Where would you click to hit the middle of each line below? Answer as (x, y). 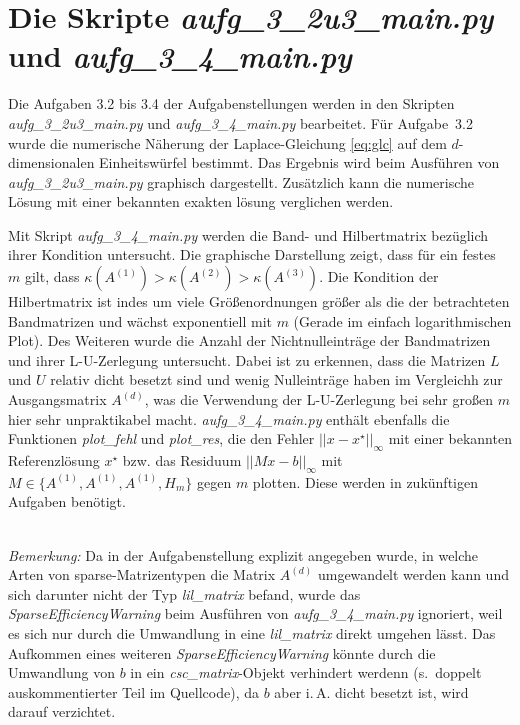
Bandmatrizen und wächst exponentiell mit (140, 320)
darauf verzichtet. (62, 711)
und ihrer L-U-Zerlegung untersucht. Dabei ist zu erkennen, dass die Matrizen (247, 359)
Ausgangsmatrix (57, 399)
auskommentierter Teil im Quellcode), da (133, 691)
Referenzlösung (54, 460)
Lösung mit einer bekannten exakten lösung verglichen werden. (201, 201)
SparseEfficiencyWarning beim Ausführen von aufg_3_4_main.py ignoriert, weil (255, 613)
